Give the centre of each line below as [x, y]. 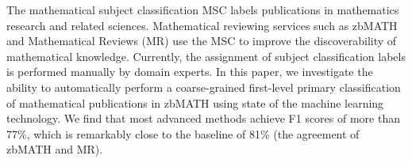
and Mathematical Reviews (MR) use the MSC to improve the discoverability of [202, 41]
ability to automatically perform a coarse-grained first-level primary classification [204, 87]
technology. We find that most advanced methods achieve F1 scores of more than [203, 118]
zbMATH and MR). [55, 149]
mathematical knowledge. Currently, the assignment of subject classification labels [206, 56]
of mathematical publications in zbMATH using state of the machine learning [195, 102]
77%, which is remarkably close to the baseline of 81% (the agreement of [183, 133]
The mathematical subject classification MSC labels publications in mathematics [203, 9]
